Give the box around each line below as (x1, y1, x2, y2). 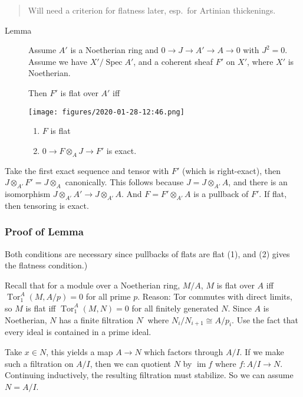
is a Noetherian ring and (70, 44, 159, 56)
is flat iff (25, 301, 56, 314)
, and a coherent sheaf (133, 55, 213, 67)
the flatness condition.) (5, 259, 88, 271)
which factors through (144, 345, 223, 357)
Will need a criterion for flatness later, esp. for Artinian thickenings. (28, 4, 276, 16)
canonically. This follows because (65, 176, 184, 188)
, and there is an (228, 176, 288, 188)
